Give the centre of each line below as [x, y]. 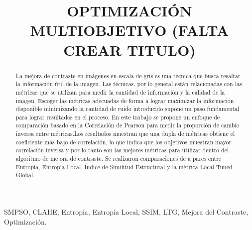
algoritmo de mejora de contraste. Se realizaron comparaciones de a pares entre [119, 159]
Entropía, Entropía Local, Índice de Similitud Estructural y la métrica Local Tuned [124, 167]
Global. [25, 175]
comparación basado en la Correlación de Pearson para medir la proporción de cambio [127, 125]
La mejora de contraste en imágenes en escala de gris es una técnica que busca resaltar [128, 75]
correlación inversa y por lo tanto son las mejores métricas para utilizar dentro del [122, 150]
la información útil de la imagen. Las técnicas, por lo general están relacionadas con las [129, 84]
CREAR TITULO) [129, 50]
